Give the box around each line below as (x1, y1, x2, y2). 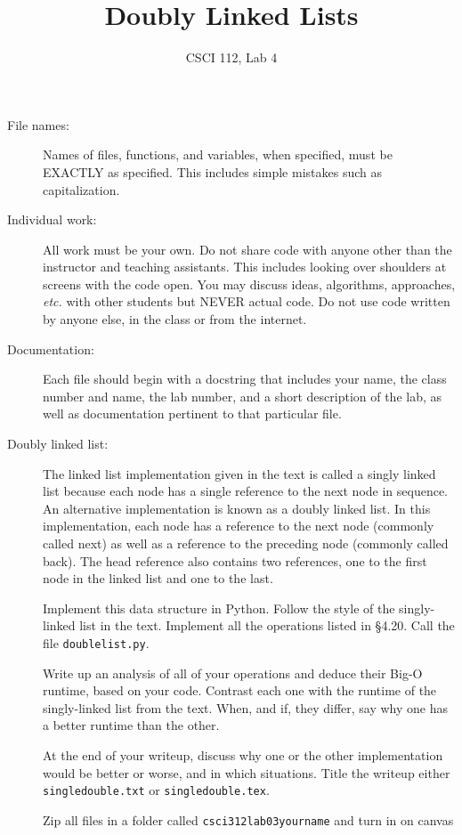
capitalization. (43, 180, 120, 199)
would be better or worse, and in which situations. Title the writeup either (43, 763, 450, 782)
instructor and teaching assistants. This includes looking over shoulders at (43, 257, 447, 276)
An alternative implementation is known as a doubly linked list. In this (43, 499, 431, 517)
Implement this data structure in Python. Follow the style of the (43, 598, 395, 617)
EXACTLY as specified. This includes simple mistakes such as (43, 162, 382, 181)
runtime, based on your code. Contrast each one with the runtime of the (43, 681, 437, 700)
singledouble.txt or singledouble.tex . (43, 781, 270, 799)
